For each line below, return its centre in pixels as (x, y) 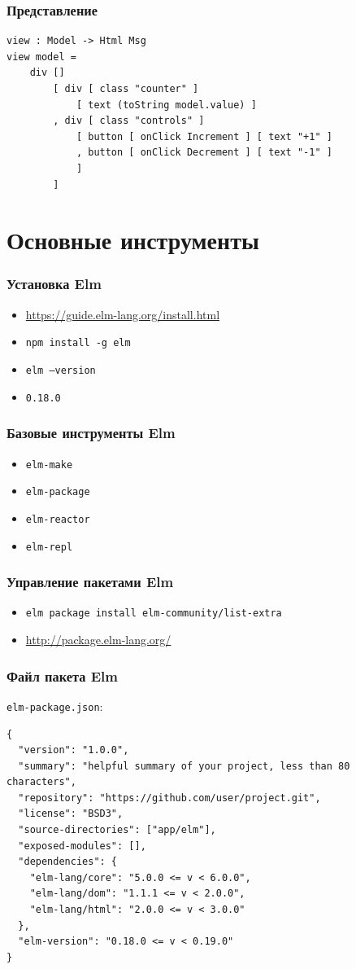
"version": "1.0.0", (74, 750)
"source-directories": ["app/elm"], (117, 830)
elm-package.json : (55, 706)
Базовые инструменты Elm (91, 433)
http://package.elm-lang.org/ (98, 640)
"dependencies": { (68, 862)
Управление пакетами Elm (90, 582)
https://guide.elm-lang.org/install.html (123, 314)
